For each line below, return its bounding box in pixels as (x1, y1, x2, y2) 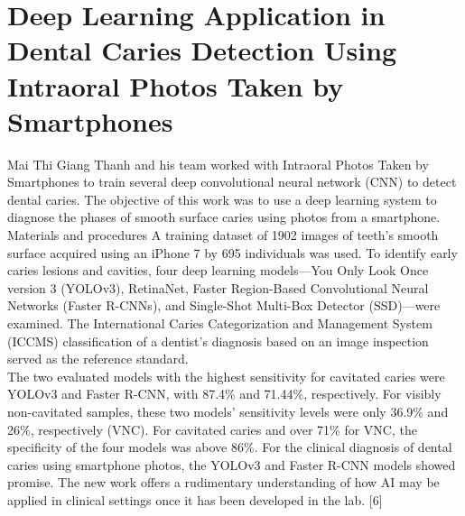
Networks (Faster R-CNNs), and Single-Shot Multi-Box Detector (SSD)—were (7, 296, 441, 315)
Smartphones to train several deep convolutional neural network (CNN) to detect (7, 172, 457, 191)
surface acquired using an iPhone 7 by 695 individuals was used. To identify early (7, 243, 458, 262)
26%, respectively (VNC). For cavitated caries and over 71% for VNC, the (7, 419, 417, 438)
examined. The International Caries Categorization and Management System (7, 314, 432, 333)
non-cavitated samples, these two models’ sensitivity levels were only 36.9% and (7, 402, 449, 420)
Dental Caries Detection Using (7, 32, 397, 69)
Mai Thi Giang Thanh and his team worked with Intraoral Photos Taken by (7, 154, 429, 173)
